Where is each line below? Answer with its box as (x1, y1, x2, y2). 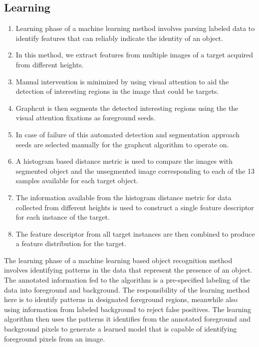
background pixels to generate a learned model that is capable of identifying (4, 324, 237, 334)
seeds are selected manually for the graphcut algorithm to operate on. (15, 139, 229, 149)
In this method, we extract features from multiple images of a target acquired (15, 49, 254, 60)
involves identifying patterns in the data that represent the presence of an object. (4, 265, 253, 275)
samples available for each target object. (15, 175, 139, 186)
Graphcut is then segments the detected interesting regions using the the (15, 102, 239, 113)
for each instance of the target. (15, 212, 110, 222)
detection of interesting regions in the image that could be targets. (15, 86, 219, 96)
